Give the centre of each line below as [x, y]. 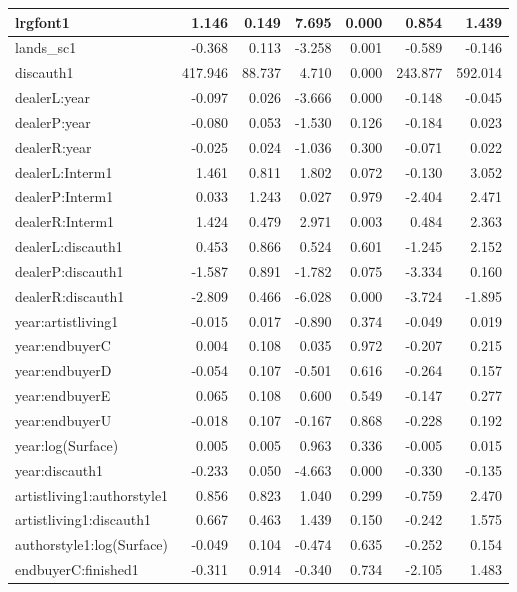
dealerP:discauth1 [69, 270]
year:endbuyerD [63, 370]
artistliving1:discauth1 [83, 519]
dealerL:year [52, 97]
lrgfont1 [42, 21]
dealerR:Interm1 [65, 221]
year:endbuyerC [63, 345]
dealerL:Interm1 [64, 171]
